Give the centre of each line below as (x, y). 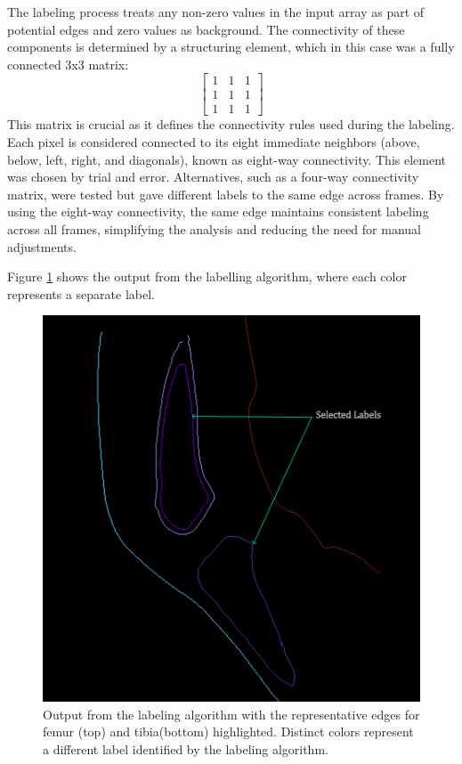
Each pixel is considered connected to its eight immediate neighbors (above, (214, 142)
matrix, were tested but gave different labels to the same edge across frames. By (226, 194)
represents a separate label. (81, 293)
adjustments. (42, 246)
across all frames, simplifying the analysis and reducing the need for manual (214, 229)
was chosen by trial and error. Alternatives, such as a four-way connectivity (213, 177)
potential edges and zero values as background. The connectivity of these (206, 29)
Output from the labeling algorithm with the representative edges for (231, 714)
